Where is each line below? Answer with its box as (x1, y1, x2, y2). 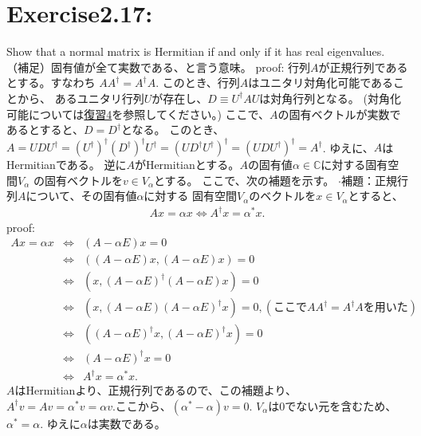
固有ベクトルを (44, 171, 123, 188)
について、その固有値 (26, 187, 137, 204)
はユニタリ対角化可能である (248, 74, 394, 91)
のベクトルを (249, 187, 317, 204)
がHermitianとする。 (134, 156, 240, 173)
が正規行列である (318, 58, 408, 75)
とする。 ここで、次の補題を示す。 (154, 171, 335, 188)
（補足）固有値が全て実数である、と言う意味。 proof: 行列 (6, 58, 311, 75)
